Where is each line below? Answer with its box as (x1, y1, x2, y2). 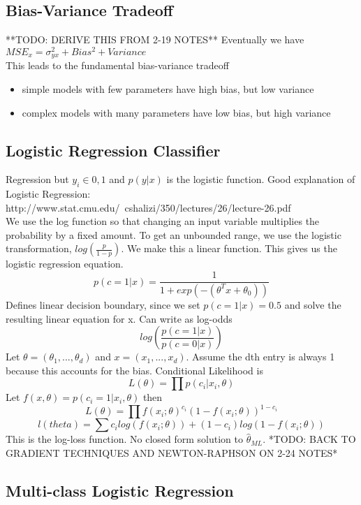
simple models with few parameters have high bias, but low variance (22, 81, 314, 96)
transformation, (6, 241, 72, 256)
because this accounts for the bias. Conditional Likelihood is (6, 363, 263, 377)
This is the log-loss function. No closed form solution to (6, 432, 243, 446)
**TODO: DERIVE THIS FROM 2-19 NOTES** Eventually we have (6, 32, 304, 47)
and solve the (284, 297, 341, 312)
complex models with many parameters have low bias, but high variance (22, 105, 331, 119)
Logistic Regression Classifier (6, 139, 221, 161)
